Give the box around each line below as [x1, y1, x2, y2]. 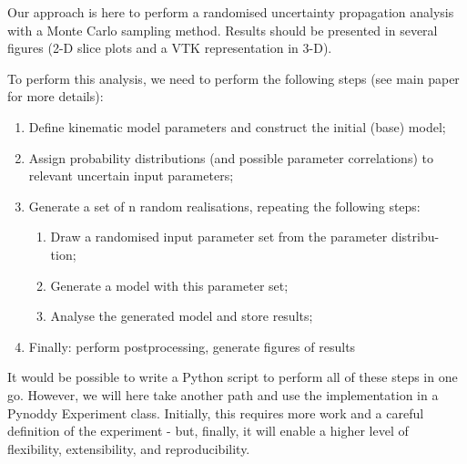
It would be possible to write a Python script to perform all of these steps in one [7, 367, 458, 387]
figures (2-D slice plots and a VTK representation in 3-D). [7, 38, 332, 57]
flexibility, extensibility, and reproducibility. [7, 438, 250, 458]
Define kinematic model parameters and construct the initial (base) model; [28, 117, 446, 136]
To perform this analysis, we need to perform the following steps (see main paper [7, 68, 460, 88]
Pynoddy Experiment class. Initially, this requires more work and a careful [7, 403, 424, 422]
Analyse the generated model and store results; [50, 306, 313, 325]
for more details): [7, 87, 104, 106]
